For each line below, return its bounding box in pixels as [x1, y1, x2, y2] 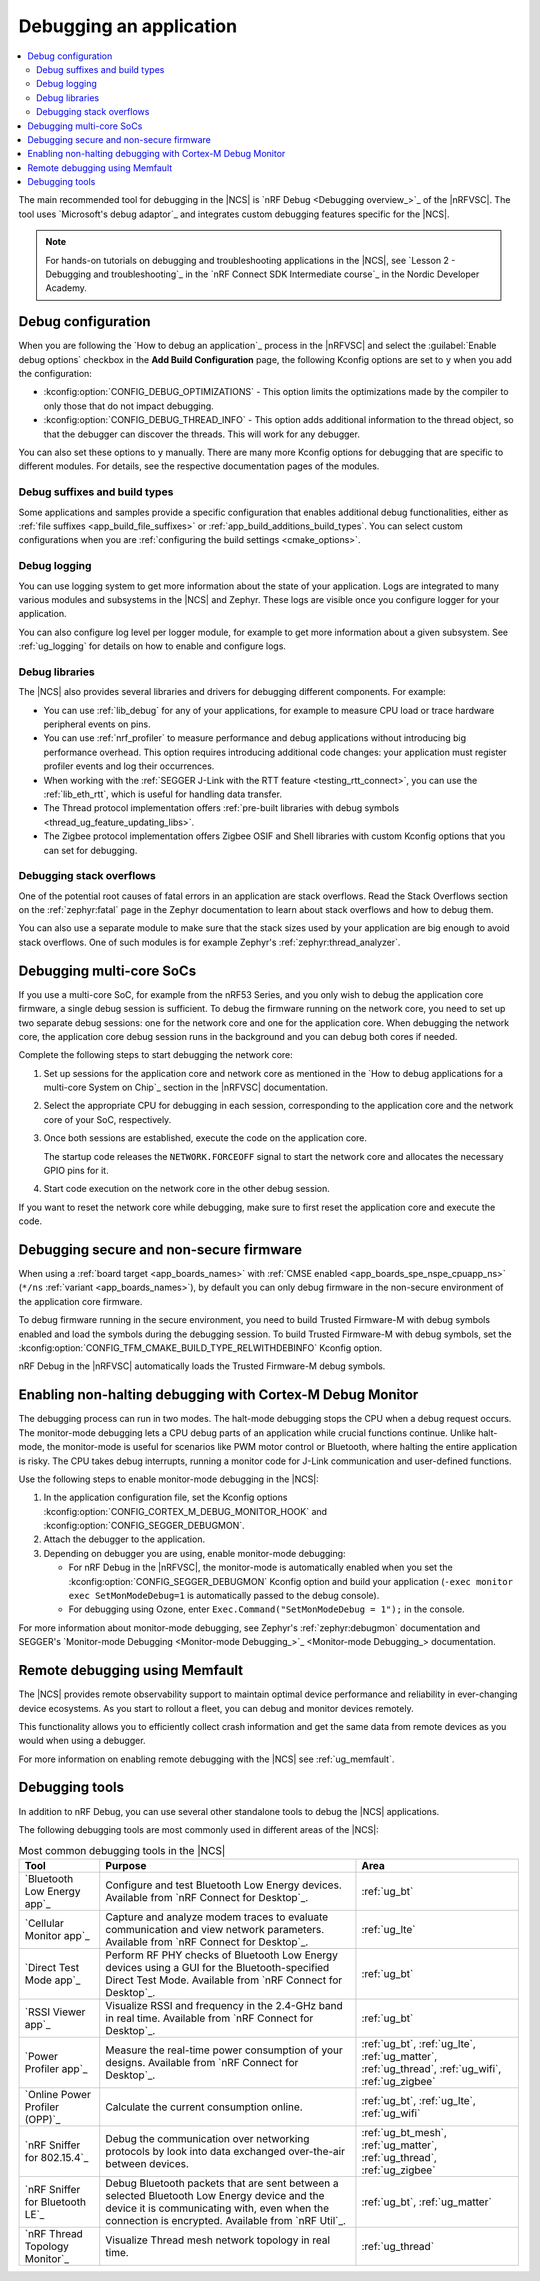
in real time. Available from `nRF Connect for [105, 2011, 314, 2025]
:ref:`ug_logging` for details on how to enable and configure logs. [18, 640, 287, 652]
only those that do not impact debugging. [43, 400, 214, 412]
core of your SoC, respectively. [43, 1113, 172, 1125]
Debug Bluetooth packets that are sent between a [105, 2176, 339, 2190]
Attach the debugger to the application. [43, 1533, 205, 1545]
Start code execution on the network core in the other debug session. [43, 1183, 330, 1195]
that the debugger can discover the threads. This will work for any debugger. [43, 428, 360, 440]
